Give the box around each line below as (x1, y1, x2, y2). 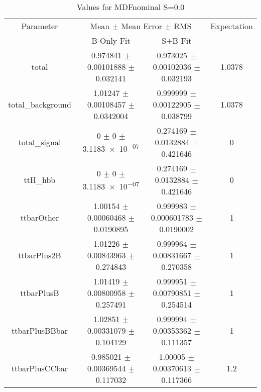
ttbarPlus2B (18, 249, 61, 261)
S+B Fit (162, 35, 192, 46)
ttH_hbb (24, 174, 56, 185)
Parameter (21, 20, 58, 32)
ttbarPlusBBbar (11, 325, 68, 336)
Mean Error (121, 20, 163, 32)
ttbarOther (20, 212, 59, 223)
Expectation (210, 20, 253, 32)
